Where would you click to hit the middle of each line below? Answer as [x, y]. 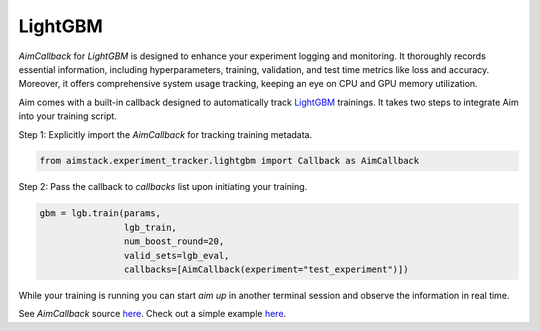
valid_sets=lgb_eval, [176, 255]
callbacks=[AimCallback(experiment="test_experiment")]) [266, 269]
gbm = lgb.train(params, [100, 213]
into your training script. [67, 116]
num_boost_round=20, [174, 241]
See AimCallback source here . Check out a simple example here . [152, 314]
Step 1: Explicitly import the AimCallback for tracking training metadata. [165, 134]
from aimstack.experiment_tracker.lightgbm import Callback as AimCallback [229, 161]
